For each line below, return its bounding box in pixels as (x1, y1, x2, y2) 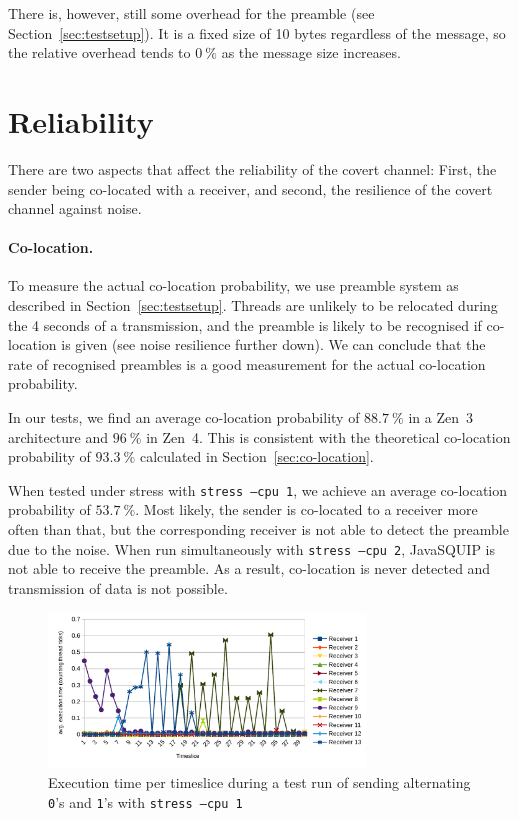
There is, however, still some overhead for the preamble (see (8, 3, 375, 23)
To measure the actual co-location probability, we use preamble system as (8, 275, 459, 296)
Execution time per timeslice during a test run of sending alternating (48, 772, 471, 793)
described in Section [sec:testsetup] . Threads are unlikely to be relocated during (8, 295, 498, 316)
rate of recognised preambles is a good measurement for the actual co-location (8, 353, 486, 374)
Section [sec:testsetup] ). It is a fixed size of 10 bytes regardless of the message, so (8, 22, 506, 43)
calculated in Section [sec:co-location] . (139, 446, 374, 467)
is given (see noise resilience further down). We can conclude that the (61, 334, 486, 355)
